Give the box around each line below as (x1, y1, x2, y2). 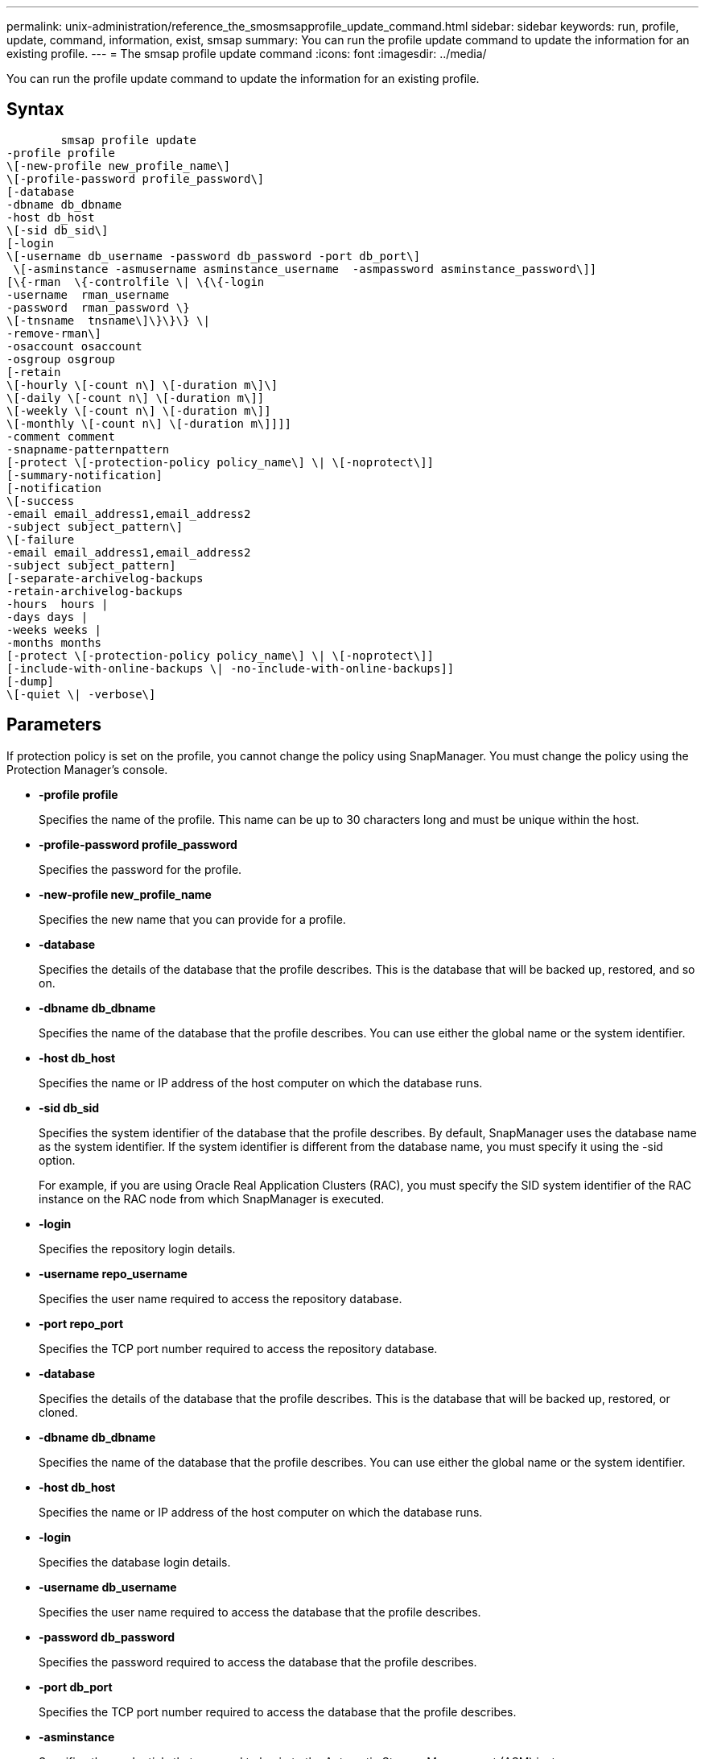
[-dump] (6, 674, 55, 688)
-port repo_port (39, 1316, 124, 1331)
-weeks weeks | (6, 623, 102, 636)
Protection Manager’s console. (6, 762, 168, 776)
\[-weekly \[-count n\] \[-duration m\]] (6, 404, 271, 417)
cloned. (39, 1405, 78, 1419)
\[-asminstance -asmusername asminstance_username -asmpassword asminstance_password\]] (13, 262, 597, 275)
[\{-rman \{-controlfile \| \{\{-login (6, 275, 265, 288)
